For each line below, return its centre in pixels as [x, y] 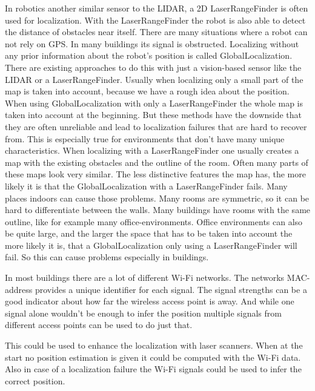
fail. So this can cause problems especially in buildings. [107, 257]
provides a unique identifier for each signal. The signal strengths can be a [171, 289]
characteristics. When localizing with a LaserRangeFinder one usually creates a [152, 150]
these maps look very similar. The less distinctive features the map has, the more [155, 174]
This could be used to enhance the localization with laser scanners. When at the [154, 345]
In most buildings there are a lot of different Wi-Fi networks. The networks [145, 278]
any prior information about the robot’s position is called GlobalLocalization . [149, 55]
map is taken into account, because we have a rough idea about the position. [147, 91]
